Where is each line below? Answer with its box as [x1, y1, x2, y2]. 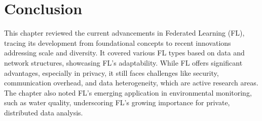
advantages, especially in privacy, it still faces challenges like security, [4, 67, 219, 78]
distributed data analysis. [4, 107, 83, 117]
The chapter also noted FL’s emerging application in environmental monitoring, [4, 87, 252, 98]
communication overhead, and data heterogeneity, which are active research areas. [4, 77, 258, 88]
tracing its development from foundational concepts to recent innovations [4, 37, 231, 48]
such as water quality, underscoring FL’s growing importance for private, [4, 97, 230, 108]
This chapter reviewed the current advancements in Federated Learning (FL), [4, 27, 245, 38]
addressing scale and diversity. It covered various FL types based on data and [4, 47, 245, 58]
